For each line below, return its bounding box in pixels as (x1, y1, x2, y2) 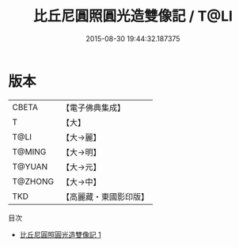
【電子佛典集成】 (61, 102, 125, 113)
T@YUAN (12, 161, 48, 172)
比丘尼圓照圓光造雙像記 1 (19, 230, 101, 239)
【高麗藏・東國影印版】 (61, 191, 149, 202)
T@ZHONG (12, 176, 54, 187)
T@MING (12, 146, 47, 157)
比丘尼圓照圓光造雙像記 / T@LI (32, 7, 233, 25)
